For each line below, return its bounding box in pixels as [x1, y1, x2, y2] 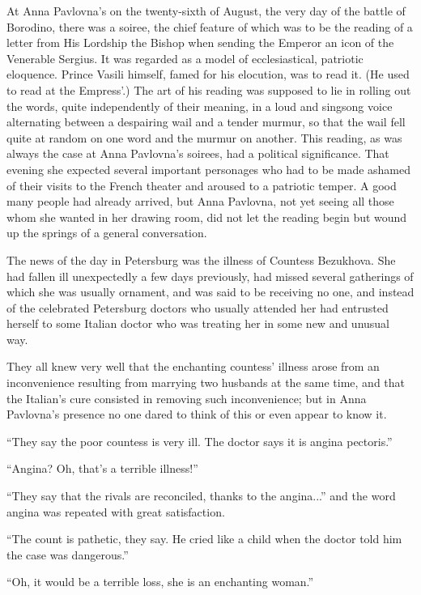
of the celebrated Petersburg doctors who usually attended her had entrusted [6, 299, 389, 316]
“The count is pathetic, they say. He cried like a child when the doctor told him [6, 530, 402, 547]
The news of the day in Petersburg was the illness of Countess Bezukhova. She [6, 251, 396, 268]
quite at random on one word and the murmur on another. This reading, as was [6, 129, 402, 146]
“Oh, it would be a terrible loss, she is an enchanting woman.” [6, 573, 314, 590]
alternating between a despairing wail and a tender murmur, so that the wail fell [6, 113, 406, 130]
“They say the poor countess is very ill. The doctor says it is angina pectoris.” [6, 432, 393, 449]
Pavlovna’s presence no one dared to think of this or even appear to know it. [6, 406, 387, 423]
